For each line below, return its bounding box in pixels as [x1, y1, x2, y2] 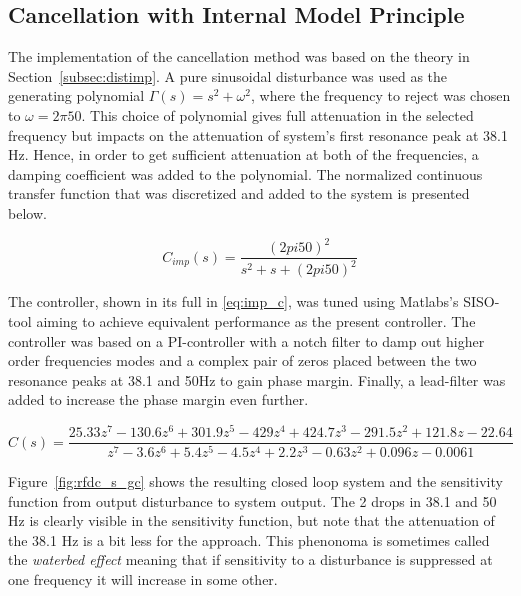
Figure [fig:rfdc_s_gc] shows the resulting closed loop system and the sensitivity [8, 471, 503, 492]
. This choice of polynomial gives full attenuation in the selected [81, 104, 474, 125]
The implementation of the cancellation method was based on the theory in [8, 46, 470, 67]
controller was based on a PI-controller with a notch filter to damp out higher [8, 330, 485, 351]
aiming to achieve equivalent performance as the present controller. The [36, 311, 476, 332]
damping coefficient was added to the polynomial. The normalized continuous [8, 163, 483, 184]
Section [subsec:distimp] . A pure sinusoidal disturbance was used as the [8, 65, 448, 86]
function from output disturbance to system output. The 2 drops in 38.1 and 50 [8, 490, 497, 511]
